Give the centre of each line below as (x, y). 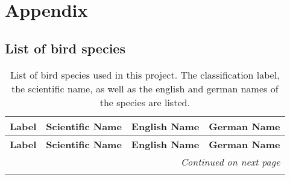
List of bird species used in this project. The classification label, (145, 74)
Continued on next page (230, 161)
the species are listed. (145, 102)
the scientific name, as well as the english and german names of (145, 88)
